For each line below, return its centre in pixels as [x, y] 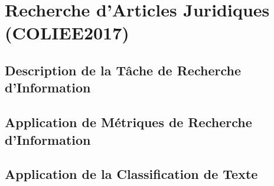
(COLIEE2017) [67, 33]
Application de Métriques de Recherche [128, 122]
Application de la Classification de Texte [131, 174]
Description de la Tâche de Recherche [123, 70]
